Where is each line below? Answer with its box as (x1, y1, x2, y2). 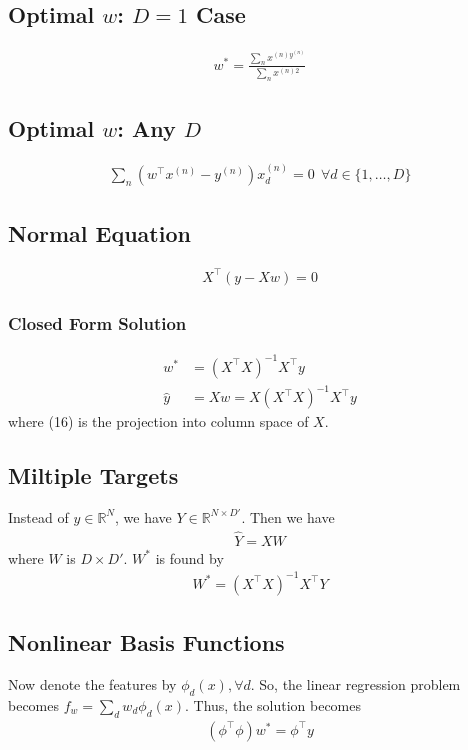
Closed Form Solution (8, 310, 187, 335)
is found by (155, 547, 224, 568)
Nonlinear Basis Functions (8, 627, 285, 658)
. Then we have (241, 506, 335, 527)
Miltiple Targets (8, 460, 179, 491)
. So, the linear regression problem (250, 674, 461, 695)
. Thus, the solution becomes (185, 694, 361, 715)
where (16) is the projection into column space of (8, 411, 309, 432)
